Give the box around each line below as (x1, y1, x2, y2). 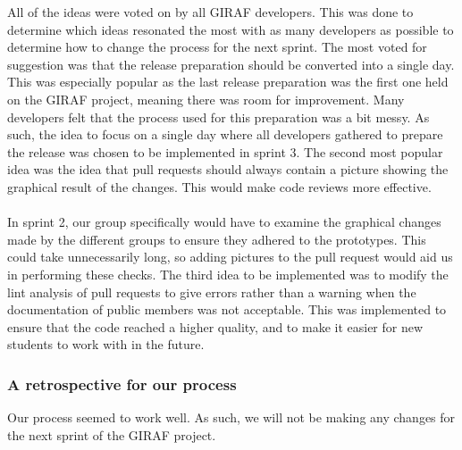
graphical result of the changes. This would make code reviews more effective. (7, 177, 432, 196)
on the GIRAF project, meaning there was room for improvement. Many (7, 89, 405, 108)
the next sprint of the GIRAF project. (7, 425, 216, 444)
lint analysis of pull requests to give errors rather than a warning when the (7, 282, 416, 301)
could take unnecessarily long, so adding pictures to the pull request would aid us (7, 247, 453, 266)
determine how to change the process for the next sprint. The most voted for (7, 37, 427, 56)
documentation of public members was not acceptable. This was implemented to (7, 300, 447, 319)
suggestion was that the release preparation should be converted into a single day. (7, 54, 455, 73)
